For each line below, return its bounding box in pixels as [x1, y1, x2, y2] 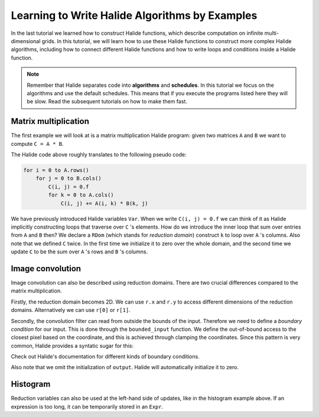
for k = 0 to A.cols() [48, 192, 115, 198]
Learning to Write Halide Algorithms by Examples [11, 9, 258, 22]
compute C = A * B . [11, 140, 64, 147]
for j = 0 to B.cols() [35, 175, 102, 182]
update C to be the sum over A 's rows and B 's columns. [11, 248, 148, 255]
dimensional [11, 37, 41, 44]
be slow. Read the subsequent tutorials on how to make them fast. [27, 98, 187, 105]
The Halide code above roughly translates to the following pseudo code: [11, 151, 187, 158]
